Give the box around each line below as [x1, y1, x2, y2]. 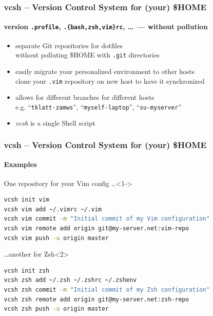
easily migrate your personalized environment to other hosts [15, 66, 195, 76]
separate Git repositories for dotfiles [15, 40, 123, 50]
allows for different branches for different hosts [15, 92, 155, 102]
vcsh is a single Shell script [15, 118, 96, 128]
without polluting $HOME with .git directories [15, 50, 160, 60]
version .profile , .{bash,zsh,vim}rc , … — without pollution [4, 21, 208, 32]
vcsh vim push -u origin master [4, 234, 109, 242]
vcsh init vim [4, 196, 50, 204]
